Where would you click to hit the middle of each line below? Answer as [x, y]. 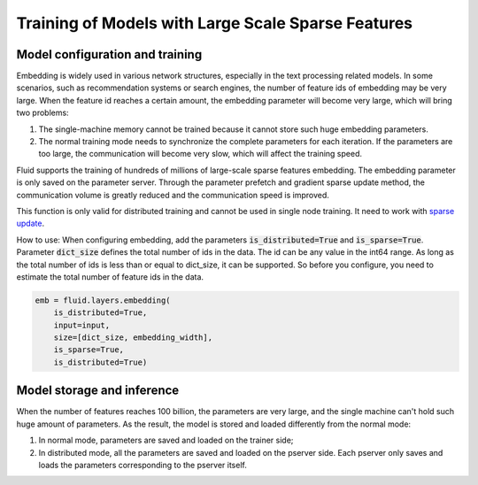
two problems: [43, 113]
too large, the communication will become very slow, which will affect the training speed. [200, 154]
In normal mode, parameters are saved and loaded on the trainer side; [166, 440]
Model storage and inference [98, 391]
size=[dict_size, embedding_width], [133, 338]
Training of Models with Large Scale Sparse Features [215, 23]
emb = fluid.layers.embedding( [103, 300]
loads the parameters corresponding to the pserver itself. [143, 465]
